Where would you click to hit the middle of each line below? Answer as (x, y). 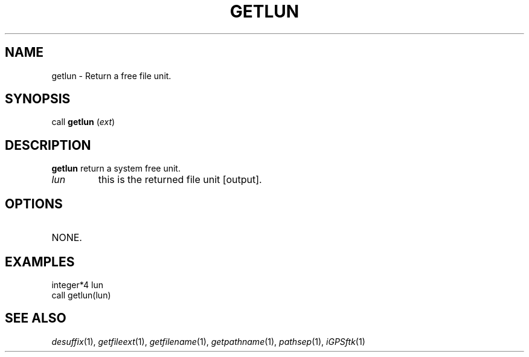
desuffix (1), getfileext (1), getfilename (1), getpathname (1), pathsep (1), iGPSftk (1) (208, 341)
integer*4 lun (77, 285)
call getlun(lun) (81, 295)
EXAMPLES (40, 262)
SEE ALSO (36, 318)
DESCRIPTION (48, 145)
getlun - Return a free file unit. (111, 76)
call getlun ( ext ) (83, 122)
